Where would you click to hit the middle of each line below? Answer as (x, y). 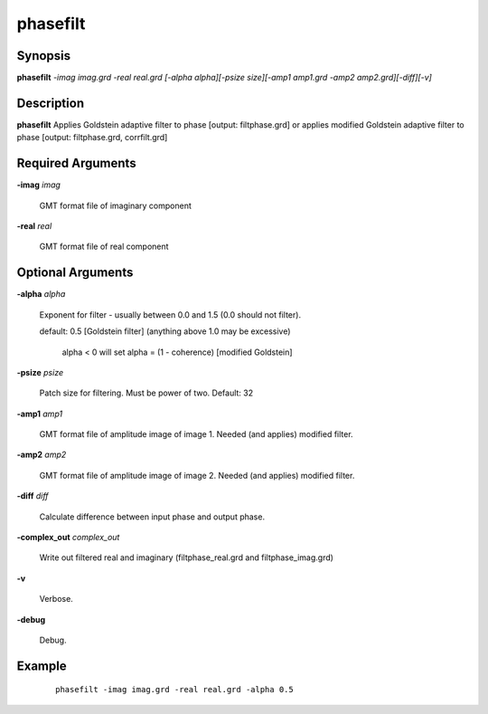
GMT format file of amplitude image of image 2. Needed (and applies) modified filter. (197, 475)
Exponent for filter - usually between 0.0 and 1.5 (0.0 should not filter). (170, 314)
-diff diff (33, 496)
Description (51, 103)
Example (42, 666)
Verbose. (56, 599)
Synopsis (44, 56)
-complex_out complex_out (68, 538)
